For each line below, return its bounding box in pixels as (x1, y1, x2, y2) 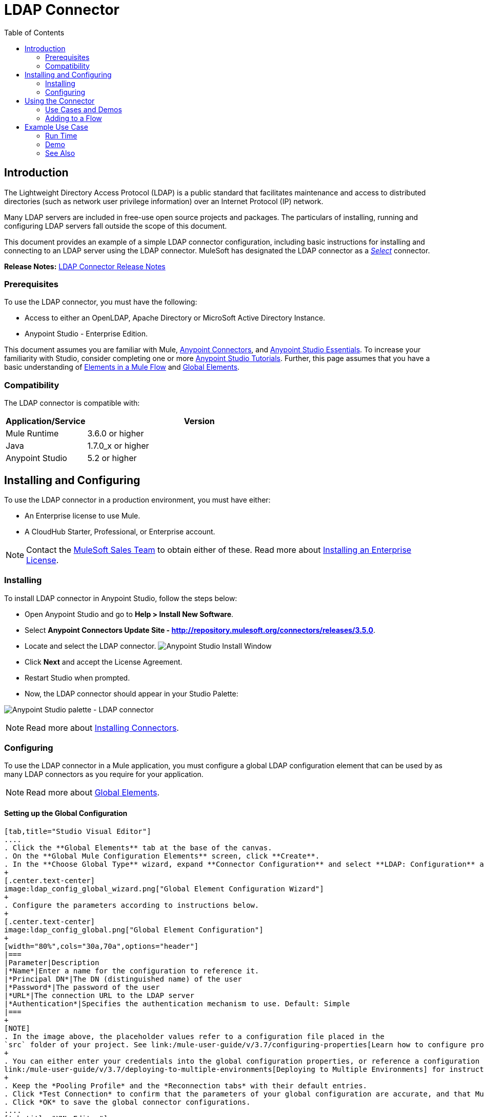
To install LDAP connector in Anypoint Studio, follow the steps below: (4, 593, 237, 603)
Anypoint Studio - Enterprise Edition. (25, 329, 148, 338)
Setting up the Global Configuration (4, 809, 128, 818)
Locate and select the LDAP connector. (25, 641, 156, 650)
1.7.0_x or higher (87, 441, 149, 451)
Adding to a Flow (45, 113, 102, 123)
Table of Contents (4, 28, 65, 37)
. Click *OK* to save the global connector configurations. (4, 1098, 251, 1106)
